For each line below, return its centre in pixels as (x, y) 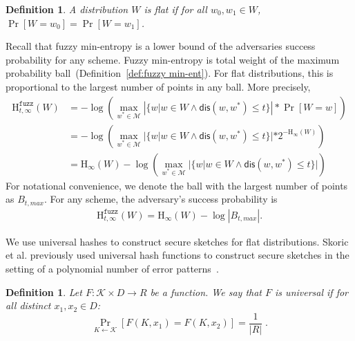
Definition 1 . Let (44, 292)
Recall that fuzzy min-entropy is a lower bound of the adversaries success (161, 46)
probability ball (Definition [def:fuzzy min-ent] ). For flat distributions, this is (170, 73)
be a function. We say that (206, 292)
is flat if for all (175, 9)
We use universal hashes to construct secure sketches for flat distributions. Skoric (177, 241)
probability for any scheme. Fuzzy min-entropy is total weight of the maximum (173, 59)
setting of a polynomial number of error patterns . (112, 268)
